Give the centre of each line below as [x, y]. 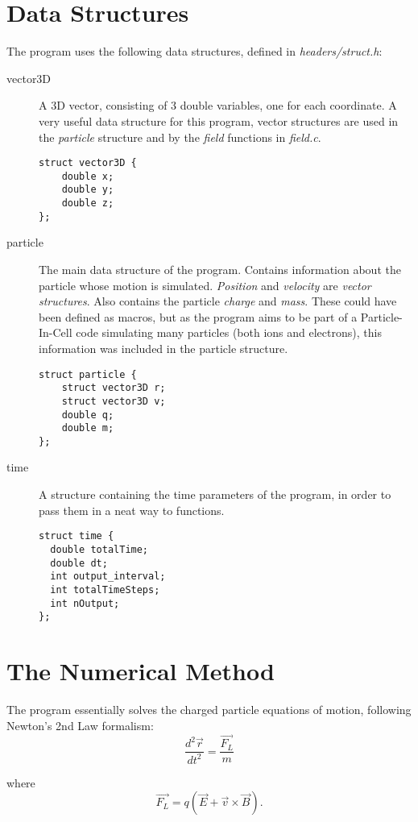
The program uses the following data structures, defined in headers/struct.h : [195, 51]
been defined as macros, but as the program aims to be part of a [198, 316]
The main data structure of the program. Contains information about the [220, 269]
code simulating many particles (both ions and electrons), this [229, 332]
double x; [88, 176]
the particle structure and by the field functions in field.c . [180, 137]
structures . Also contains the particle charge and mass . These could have [218, 301]
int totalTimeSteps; [105, 590]
